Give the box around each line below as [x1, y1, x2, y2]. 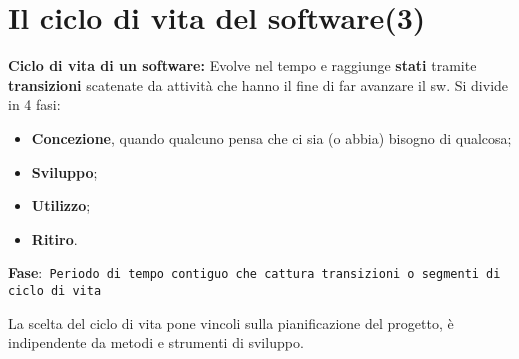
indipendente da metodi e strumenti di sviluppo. [8, 332, 304, 353]
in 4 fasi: [8, 94, 61, 115]
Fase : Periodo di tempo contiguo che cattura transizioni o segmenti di [8, 262, 501, 283]
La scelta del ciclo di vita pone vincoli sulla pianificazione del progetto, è [8, 312, 454, 333]
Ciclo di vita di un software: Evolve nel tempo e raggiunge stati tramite [8, 55, 477, 76]
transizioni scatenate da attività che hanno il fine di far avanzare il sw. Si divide [8, 74, 509, 95]
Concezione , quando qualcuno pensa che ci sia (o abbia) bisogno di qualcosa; [31, 127, 512, 148]
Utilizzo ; [31, 195, 91, 216]
